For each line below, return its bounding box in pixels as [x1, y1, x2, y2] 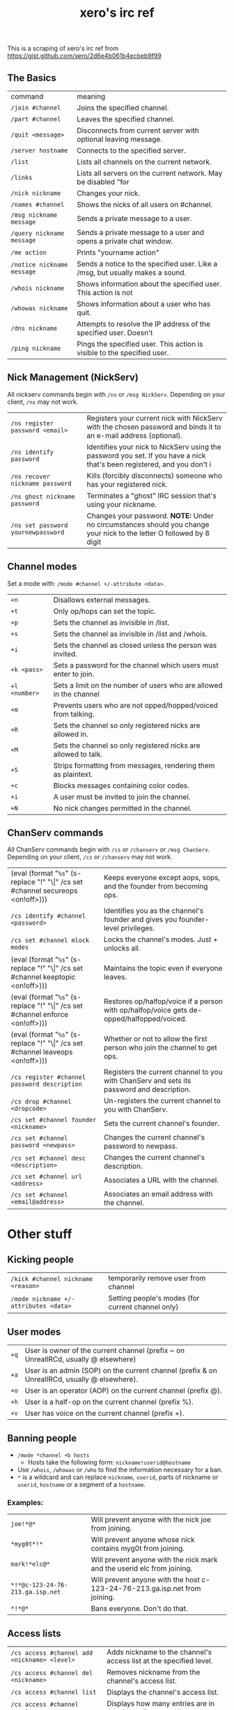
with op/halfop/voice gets [103, 1006, 188, 1015]
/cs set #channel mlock [10, 937, 90, 944]
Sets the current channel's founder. [103, 1119, 220, 1128]
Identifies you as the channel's [103, 906, 204, 916]
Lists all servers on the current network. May [76, 169, 223, 178]
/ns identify [10, 448, 54, 456]
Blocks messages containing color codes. [53, 780, 190, 790]
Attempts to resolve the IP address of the [76, 319, 211, 328]
